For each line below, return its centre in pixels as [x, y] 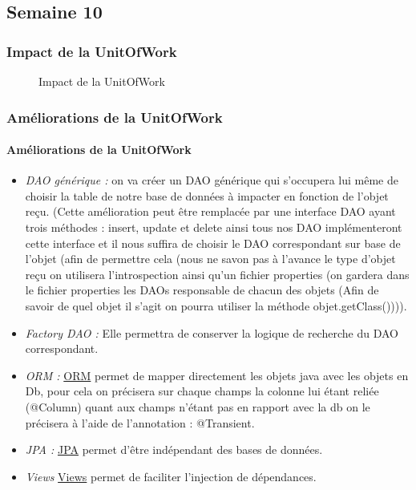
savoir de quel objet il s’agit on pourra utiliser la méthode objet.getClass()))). [216, 305]
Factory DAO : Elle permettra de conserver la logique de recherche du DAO [212, 332]
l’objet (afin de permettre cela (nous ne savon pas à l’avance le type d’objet [210, 259]
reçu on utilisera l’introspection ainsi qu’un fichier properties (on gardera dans [217, 274]
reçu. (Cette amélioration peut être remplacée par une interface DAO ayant [210, 211]
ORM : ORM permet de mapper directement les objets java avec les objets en [217, 375]
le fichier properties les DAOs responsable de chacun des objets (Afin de [202, 290]
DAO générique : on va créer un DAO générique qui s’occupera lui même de [212, 180]
